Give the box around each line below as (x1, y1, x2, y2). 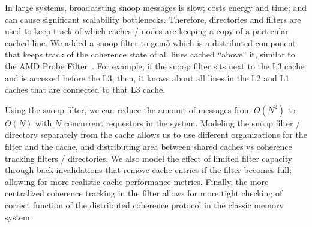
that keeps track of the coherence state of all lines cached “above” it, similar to (5, 48, 295, 60)
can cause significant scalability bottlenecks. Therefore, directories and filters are (5, 13, 301, 25)
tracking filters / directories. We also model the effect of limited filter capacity (5, 152, 293, 164)
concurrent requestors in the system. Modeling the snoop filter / (64, 116, 301, 129)
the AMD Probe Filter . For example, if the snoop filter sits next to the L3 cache (5, 59, 305, 72)
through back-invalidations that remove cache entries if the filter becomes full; (5, 164, 292, 176)
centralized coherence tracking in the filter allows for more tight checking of (5, 187, 283, 199)
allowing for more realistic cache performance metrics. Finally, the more (5, 175, 269, 187)
